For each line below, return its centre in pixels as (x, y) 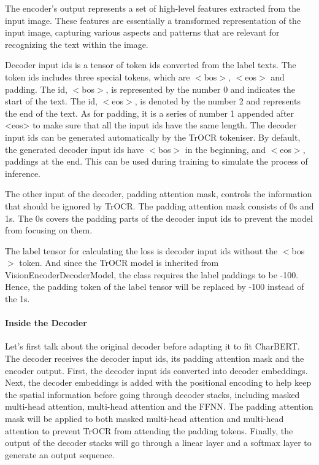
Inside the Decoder (46, 323)
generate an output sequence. (60, 454)
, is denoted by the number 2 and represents (217, 101)
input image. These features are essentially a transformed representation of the (153, 20)
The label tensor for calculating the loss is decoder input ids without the (141, 250)
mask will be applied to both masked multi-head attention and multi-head (144, 419)
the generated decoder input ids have (75, 149)
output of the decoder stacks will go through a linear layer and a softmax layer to (158, 443)
